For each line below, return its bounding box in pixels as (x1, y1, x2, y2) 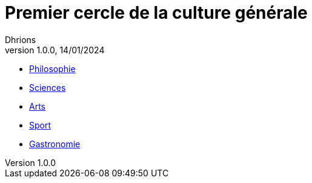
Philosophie (29, 63, 76, 74)
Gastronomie (29, 138, 81, 149)
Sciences (29, 82, 66, 93)
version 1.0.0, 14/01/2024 (5, 44, 105, 55)
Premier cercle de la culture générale (5, 2, 308, 23)
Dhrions (5, 34, 36, 45)
